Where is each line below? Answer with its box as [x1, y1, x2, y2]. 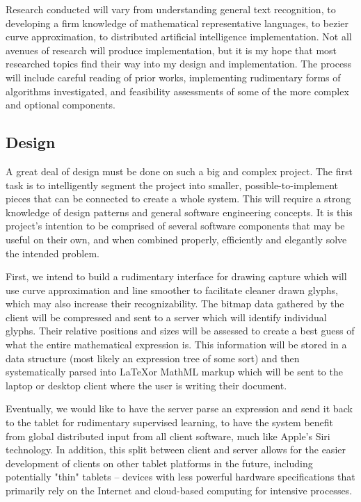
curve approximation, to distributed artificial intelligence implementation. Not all [6, 29, 352, 44]
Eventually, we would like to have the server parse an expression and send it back [6, 401, 353, 416]
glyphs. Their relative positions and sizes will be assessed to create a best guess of [6, 323, 355, 338]
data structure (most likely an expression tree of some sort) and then [6, 350, 300, 365]
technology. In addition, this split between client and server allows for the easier [6, 442, 346, 457]
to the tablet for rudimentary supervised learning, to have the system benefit [6, 415, 334, 430]
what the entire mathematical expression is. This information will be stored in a [6, 337, 347, 352]
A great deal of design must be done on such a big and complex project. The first [6, 163, 353, 178]
